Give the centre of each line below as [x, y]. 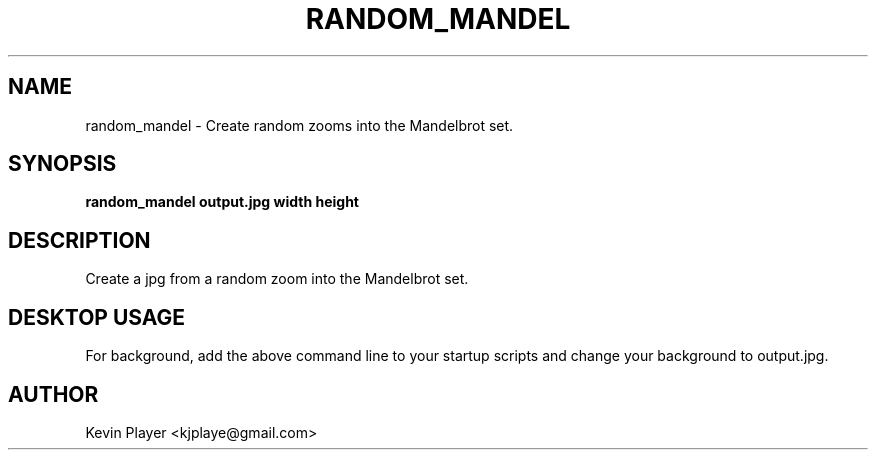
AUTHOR [53, 394]
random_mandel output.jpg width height [222, 202]
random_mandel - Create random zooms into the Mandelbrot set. [299, 125]
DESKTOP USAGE [97, 317]
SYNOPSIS [62, 164]
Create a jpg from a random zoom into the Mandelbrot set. [277, 279]
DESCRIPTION [79, 240]
